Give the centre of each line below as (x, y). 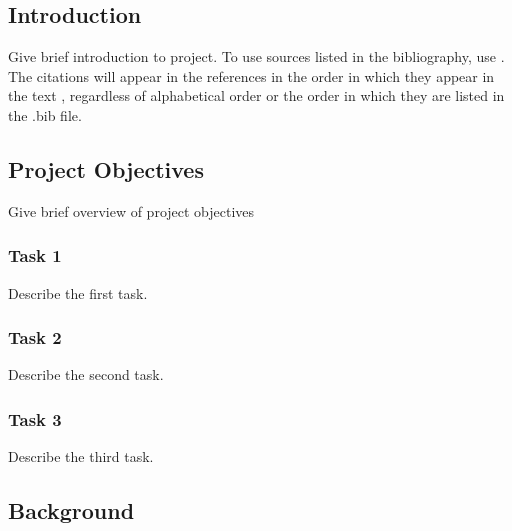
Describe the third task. (81, 456)
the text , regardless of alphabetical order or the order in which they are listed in (256, 95)
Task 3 (35, 418)
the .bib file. (45, 114)
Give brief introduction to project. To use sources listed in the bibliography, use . (256, 56)
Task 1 (35, 255)
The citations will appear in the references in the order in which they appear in (251, 75)
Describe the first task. (78, 292)
